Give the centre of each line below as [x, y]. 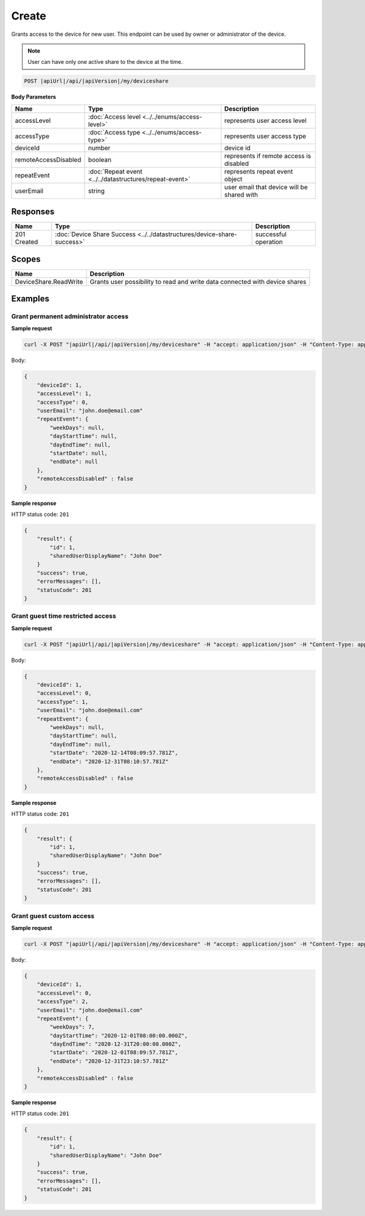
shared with [241, 195]
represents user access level [266, 120]
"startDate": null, [78, 453]
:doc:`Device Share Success [96, 234]
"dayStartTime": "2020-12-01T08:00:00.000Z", [119, 1035]
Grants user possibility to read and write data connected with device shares [198, 282]
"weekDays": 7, [72, 1027]
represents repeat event [259, 172]
